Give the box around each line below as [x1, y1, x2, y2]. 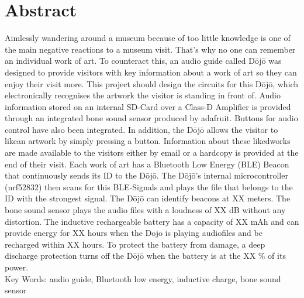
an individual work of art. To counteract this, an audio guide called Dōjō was [5, 54, 282, 67]
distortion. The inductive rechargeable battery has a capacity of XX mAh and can [5, 215, 299, 227]
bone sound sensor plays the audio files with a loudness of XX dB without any [5, 204, 286, 216]
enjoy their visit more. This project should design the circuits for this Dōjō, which [5, 77, 299, 90]
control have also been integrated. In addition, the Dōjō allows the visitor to [5, 123, 278, 135]
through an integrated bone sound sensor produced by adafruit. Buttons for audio [5, 112, 298, 124]
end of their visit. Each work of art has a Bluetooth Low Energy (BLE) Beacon [5, 157, 289, 170]
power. [5, 261, 29, 273]
